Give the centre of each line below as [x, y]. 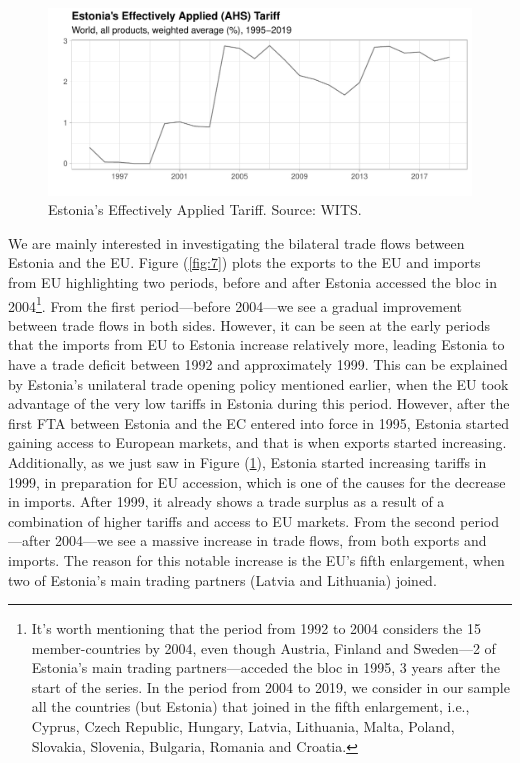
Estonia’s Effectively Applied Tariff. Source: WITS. [205, 209]
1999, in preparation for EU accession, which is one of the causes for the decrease [257, 481]
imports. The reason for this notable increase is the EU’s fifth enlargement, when [256, 559]
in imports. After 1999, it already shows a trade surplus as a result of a [226, 501]
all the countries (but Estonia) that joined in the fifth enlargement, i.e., [250, 706]
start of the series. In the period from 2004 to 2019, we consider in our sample [270, 686]
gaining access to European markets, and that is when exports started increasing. [257, 442]
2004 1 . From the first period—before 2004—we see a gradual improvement [235, 304]
